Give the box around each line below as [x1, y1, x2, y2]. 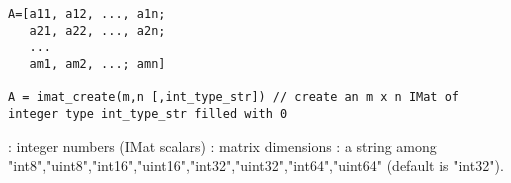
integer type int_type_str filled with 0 [8, 106, 288, 121]
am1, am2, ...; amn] [29, 56, 166, 71]
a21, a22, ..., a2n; [29, 23, 166, 38]
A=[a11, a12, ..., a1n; [8, 7, 166, 21]
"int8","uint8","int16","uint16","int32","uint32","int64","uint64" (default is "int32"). [8, 155, 504, 176]
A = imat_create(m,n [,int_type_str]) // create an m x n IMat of [8, 90, 460, 105]
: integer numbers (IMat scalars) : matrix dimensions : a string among [8, 135, 437, 156]
